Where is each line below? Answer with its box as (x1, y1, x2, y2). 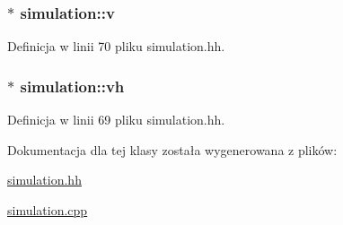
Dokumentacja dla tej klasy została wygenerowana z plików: (7, 140, 338, 159)
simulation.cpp (7, 200, 88, 219)
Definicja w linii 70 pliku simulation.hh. (7, 37, 225, 56)
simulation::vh (20, 74, 125, 97)
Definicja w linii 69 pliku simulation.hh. (7, 110, 225, 129)
